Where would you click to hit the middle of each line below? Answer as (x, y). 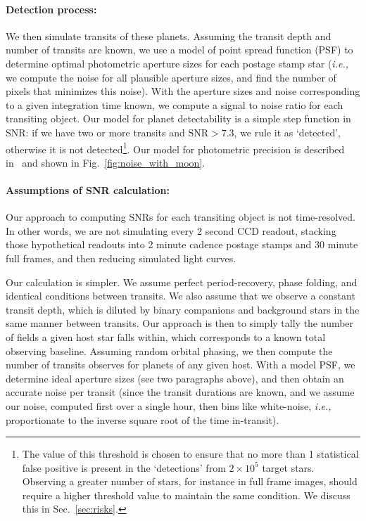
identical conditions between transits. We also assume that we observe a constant (181, 296)
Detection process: (51, 9)
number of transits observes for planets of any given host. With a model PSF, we (181, 365)
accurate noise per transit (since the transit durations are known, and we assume (180, 392)
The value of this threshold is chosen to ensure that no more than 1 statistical (190, 454)
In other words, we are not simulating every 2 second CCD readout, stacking (171, 230)
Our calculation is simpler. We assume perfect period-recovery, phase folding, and (182, 282)
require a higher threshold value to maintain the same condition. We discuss (186, 495)
